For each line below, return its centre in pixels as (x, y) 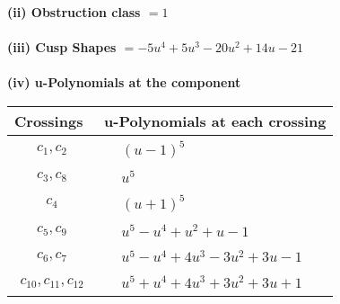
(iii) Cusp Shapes (62, 47)
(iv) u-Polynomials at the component (124, 82)
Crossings (49, 121)
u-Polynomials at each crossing (215, 121)
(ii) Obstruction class (74, 12)
